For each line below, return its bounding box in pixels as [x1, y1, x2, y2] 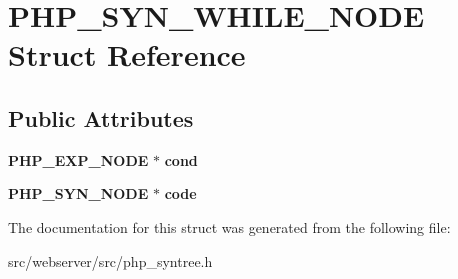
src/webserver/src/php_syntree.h [8, 250, 213, 271]
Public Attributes [8, 102, 194, 133]
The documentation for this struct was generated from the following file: [8, 216, 451, 237]
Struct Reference [8, 34, 246, 75]
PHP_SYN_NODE [8, 183, 149, 204]
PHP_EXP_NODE [8, 149, 149, 170]
